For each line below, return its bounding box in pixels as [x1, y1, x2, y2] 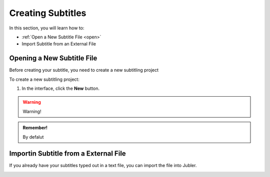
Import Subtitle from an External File [21, 41, 96, 47]
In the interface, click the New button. [21, 85, 100, 92]
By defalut [22, 134, 44, 140]
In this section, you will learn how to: [9, 25, 84, 31]
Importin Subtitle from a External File [9, 150, 126, 158]
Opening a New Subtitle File [9, 54, 97, 62]
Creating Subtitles [9, 7, 86, 18]
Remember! [22, 125, 47, 131]
